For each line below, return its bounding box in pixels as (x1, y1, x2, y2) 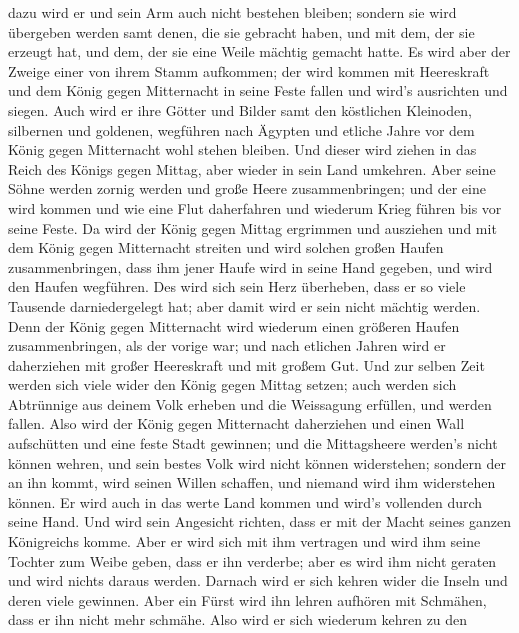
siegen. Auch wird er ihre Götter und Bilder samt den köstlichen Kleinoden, (8, 99, 472, 120)
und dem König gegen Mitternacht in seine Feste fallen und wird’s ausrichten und (8, 80, 508, 101)
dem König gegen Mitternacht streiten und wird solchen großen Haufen (8, 237, 444, 258)
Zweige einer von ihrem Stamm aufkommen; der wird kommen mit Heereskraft (8, 60, 490, 81)
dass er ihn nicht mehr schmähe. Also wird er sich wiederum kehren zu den (8, 609, 468, 630)
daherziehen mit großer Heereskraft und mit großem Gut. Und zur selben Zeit (8, 354, 485, 375)
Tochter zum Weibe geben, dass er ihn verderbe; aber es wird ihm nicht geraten (8, 550, 497, 571)
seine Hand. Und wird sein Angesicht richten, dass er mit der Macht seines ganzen (8, 511, 512, 532)
